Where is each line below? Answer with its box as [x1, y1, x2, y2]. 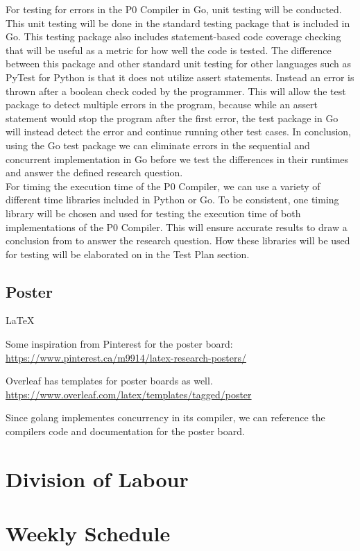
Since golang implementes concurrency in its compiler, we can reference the [6, 410, 325, 425]
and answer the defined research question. [6, 165, 183, 180]
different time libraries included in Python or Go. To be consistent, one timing [6, 192, 339, 207]
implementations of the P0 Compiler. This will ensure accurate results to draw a [6, 219, 348, 234]
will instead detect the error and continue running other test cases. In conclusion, [6, 124, 351, 139]
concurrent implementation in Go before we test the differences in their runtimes [6, 151, 349, 166]
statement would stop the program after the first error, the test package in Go [6, 110, 338, 125]
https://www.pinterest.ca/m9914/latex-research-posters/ [6, 350, 247, 364]
